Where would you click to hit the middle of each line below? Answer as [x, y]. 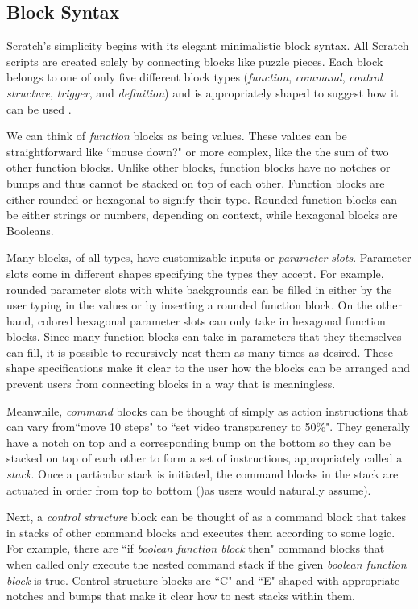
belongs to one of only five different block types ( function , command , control [195, 77]
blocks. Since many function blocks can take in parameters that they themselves [204, 336]
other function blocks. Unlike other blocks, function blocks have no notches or [199, 167]
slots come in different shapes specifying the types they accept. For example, [195, 273]
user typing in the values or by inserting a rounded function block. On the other [204, 305]
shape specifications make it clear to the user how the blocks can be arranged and [209, 368]
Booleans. [30, 230]
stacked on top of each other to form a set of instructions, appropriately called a [205, 458]
